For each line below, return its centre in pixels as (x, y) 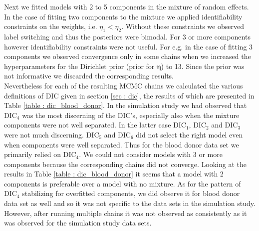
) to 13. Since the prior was (203, 66)
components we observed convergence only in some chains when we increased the (128, 56)
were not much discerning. (44, 134)
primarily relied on (33, 154)
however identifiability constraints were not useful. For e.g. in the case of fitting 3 (129, 46)
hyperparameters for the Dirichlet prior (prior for (79, 66)
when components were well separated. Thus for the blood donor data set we (122, 144)
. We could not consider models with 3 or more (151, 154)
